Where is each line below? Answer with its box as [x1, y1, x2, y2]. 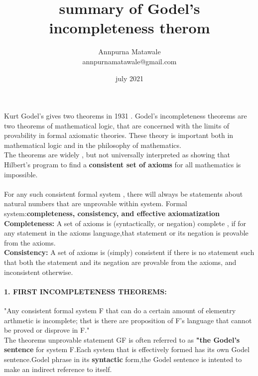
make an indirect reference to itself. [4, 364, 112, 374]
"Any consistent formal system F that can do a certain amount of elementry [4, 305, 236, 315]
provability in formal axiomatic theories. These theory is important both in [4, 130, 234, 140]
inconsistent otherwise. [4, 266, 73, 277]
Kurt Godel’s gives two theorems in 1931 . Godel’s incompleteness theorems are [4, 111, 247, 121]
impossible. [4, 169, 38, 179]
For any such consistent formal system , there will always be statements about [4, 188, 243, 199]
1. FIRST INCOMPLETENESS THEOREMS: [4, 286, 167, 296]
